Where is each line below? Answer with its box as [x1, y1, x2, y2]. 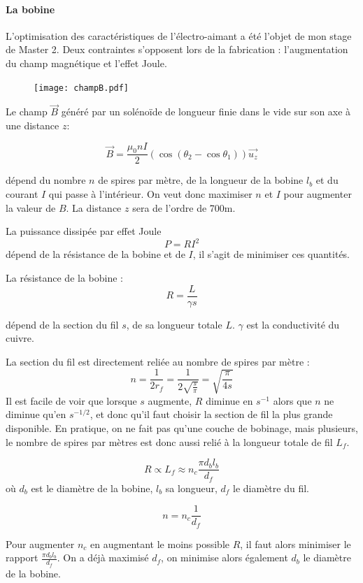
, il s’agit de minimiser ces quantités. [192, 247, 350, 261]
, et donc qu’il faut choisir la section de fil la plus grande [90, 407, 333, 422]
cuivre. [6, 331, 34, 345]
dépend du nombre [6, 173, 86, 187]
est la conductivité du [246, 317, 340, 331]
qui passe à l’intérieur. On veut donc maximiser [48, 187, 252, 201]
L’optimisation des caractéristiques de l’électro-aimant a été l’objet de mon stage [6, 28, 352, 43]
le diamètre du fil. [233, 480, 309, 495]
